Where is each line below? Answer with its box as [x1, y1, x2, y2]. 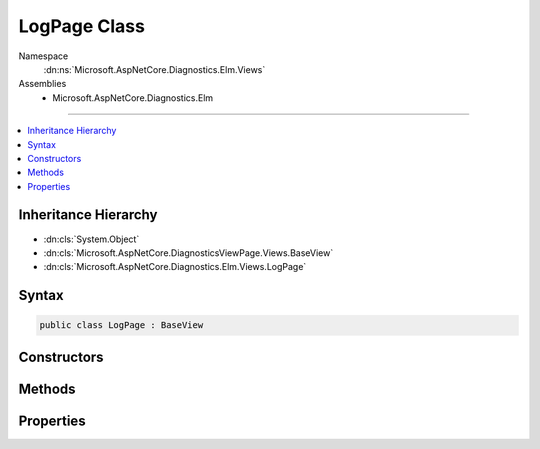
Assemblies [18, 78, 67, 90]
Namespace [18, 50, 69, 62]
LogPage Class [18, 15, 145, 37]
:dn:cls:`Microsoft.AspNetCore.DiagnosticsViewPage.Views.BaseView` [43, 246, 334, 259]
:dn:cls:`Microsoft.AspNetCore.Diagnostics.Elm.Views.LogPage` [43, 261, 307, 273]
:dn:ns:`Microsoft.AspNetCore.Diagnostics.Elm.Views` [43, 63, 266, 75]
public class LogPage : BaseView [39, 320, 204, 331]
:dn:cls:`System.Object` [43, 233, 140, 245]
